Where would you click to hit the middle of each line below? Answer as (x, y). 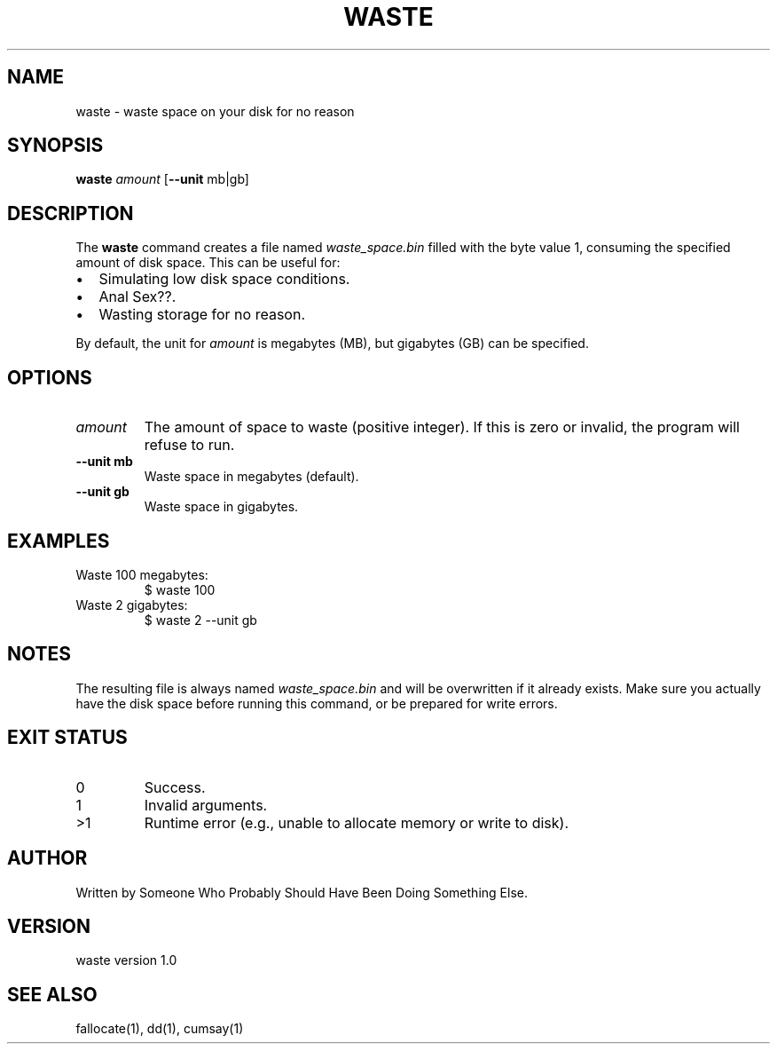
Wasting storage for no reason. (202, 315)
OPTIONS (50, 377)
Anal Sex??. (137, 297)
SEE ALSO (52, 994)
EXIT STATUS (67, 738)
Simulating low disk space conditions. (224, 279)
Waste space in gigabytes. (221, 507)
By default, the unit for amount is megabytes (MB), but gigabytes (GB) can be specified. (332, 344)
